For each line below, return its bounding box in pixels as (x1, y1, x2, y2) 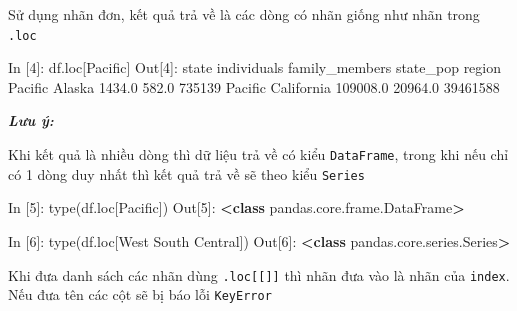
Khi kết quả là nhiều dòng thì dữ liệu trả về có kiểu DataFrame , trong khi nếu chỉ (8, 144, 509, 165)
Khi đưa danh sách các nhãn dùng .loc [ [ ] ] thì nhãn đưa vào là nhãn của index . (8, 264, 510, 285)
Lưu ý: (8, 110, 54, 131)
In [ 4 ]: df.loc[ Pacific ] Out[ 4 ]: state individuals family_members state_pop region (8, 57, 502, 78)
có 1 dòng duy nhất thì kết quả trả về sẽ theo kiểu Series (8, 163, 365, 184)
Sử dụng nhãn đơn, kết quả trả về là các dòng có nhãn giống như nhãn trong (8, 4, 480, 24)
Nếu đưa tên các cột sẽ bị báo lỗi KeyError (8, 284, 272, 305)
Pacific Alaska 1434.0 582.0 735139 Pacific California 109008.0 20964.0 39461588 (8, 76, 500, 97)
